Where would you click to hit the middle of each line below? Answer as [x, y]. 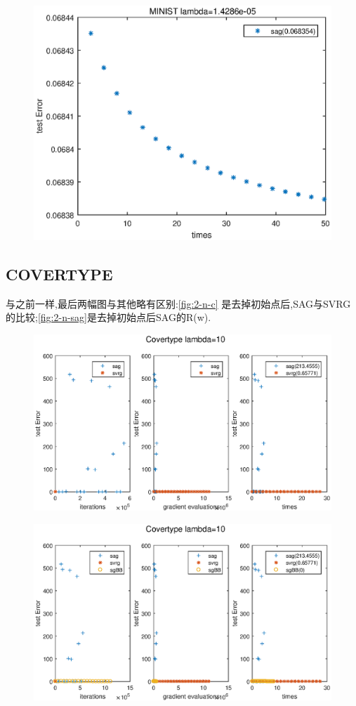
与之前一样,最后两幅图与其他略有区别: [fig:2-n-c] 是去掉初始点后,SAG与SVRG [178, 303]
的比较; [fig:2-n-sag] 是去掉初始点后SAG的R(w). [108, 317]
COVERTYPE [59, 274]
